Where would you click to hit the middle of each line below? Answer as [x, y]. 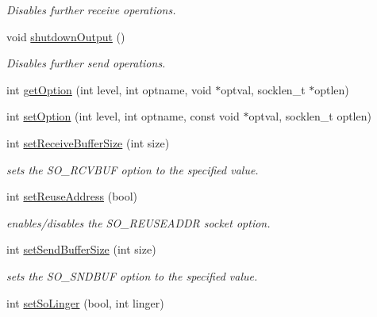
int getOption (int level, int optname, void [109, 89]
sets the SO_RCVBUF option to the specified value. [133, 169]
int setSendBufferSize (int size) [81, 249]
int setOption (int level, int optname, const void [123, 116]
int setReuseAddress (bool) [72, 196]
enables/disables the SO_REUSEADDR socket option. [138, 222]
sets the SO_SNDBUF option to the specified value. [132, 275]
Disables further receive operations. [91, 10]
